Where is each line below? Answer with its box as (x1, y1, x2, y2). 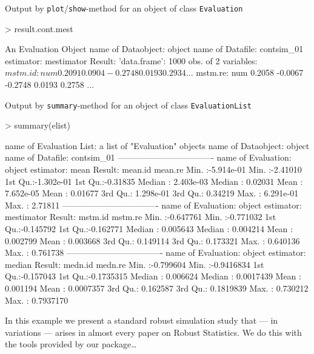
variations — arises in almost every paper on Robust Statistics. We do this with (5, 326, 302, 338)
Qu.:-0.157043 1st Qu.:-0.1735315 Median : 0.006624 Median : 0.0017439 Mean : (5, 270, 301, 282)
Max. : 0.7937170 (5, 293, 68, 306)
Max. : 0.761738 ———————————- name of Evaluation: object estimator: (5, 246, 306, 259)
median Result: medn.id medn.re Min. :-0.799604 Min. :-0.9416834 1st (5, 258, 264, 270)
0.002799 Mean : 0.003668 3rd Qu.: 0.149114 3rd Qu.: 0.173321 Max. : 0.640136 (5, 234, 300, 247)
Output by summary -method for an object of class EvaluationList (5, 98, 252, 111)
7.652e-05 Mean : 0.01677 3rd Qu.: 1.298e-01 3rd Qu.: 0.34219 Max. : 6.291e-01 (5, 187, 299, 199)
